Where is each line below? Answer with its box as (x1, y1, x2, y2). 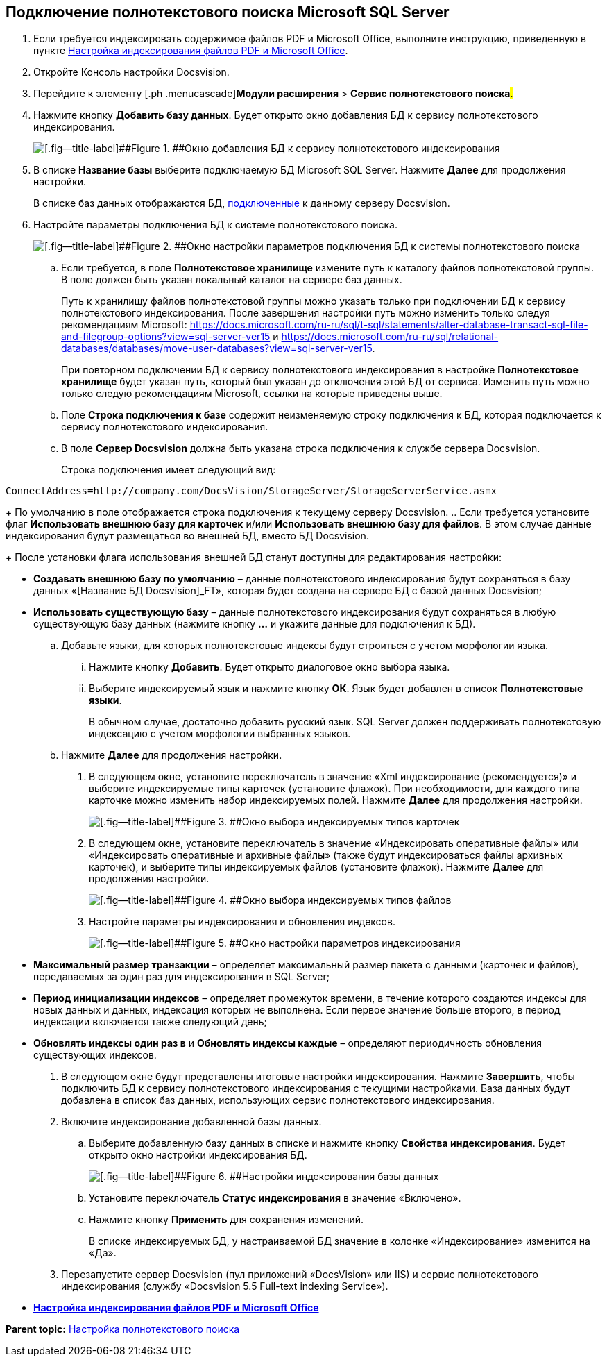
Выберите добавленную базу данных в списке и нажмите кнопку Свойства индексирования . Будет (89, 1137, 565, 1150)
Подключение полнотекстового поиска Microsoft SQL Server (6, 3, 450, 21)
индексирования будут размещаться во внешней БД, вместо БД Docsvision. (6, 530, 369, 542)
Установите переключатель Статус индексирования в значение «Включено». (89, 1192, 461, 1204)
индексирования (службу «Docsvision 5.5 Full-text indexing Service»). (61, 1280, 388, 1293)
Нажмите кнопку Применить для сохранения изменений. (89, 1213, 364, 1226)
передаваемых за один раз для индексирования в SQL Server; (33, 970, 330, 983)
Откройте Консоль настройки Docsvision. (33, 66, 230, 78)
